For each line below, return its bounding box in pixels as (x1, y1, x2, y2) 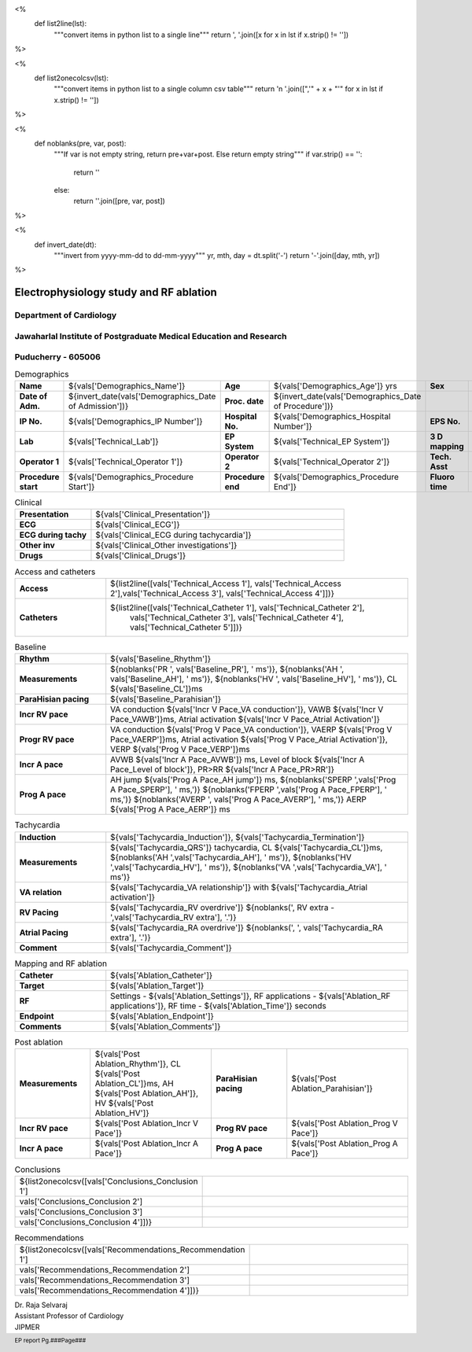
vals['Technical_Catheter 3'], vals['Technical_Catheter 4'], (130, 612, 344, 623)
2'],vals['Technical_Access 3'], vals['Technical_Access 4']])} (110, 588, 334, 599)
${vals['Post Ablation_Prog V (291, 1118, 399, 1129)
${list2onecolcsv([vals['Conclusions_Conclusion (19, 1176, 198, 1187)
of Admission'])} (68, 401, 129, 412)
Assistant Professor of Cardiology (14, 1311, 124, 1321)
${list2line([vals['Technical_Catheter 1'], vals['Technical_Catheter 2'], (110, 602, 365, 613)
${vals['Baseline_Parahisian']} (110, 694, 222, 705)
